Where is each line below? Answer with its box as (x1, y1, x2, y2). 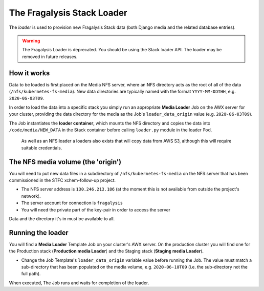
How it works (9, 69, 50, 77)
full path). (21, 271, 41, 277)
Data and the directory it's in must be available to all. (9, 216, 115, 222)
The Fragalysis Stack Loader (9, 7, 128, 18)
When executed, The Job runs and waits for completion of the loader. (9, 280, 149, 286)
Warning (22, 38, 40, 43)
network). (21, 193, 41, 199)
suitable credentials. (21, 145, 62, 151)
